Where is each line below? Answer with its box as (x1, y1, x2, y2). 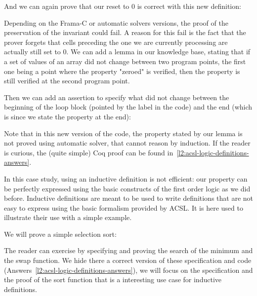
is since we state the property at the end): (4, 111, 131, 121)
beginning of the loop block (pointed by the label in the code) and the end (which (4, 102, 253, 112)
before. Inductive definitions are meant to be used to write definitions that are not (4, 193, 254, 203)
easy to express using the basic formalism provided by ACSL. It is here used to (4, 202, 243, 213)
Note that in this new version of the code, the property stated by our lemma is (4, 128, 243, 138)
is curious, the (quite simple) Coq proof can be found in (4, 147, 173, 157)
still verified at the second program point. (4, 75, 130, 86)
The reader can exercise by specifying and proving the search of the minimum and (4, 245, 253, 256)
